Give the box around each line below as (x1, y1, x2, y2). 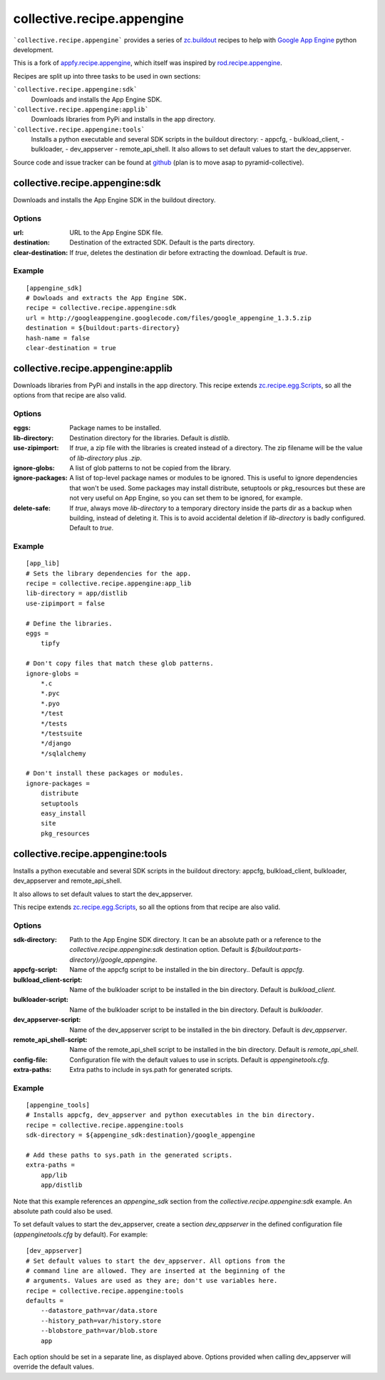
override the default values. (13, 1362, 94, 1371)
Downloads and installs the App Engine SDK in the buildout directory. (13, 195, 216, 204)
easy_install (40, 810, 86, 818)
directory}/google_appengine (69, 955, 156, 964)
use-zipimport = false (26, 599, 106, 607)
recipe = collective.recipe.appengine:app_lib (26, 580, 192, 587)
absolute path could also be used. (13, 1206, 113, 1215)
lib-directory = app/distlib (26, 590, 128, 597)
